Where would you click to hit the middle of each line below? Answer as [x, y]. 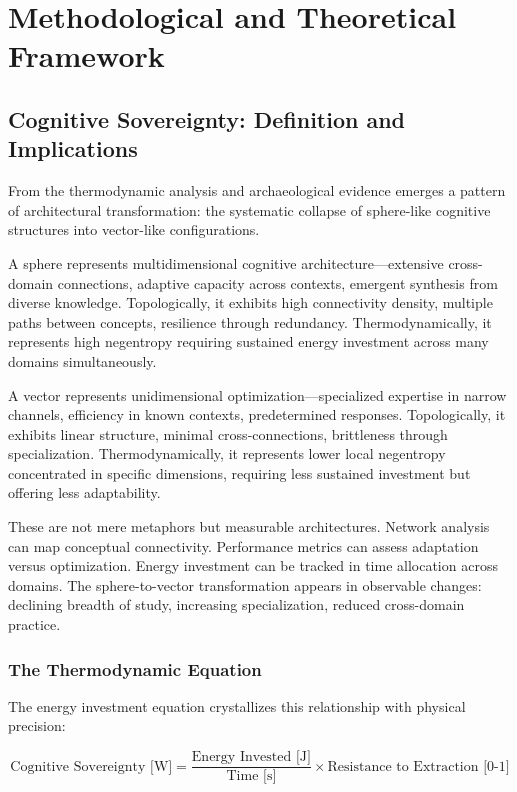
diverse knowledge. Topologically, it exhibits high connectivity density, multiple [250, 302]
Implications [73, 148]
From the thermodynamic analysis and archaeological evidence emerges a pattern [257, 190]
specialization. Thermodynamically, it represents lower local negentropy [227, 453]
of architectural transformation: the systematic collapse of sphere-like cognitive [249, 209]
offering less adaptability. [84, 492]
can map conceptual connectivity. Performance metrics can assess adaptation [243, 545]
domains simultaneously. [82, 360]
